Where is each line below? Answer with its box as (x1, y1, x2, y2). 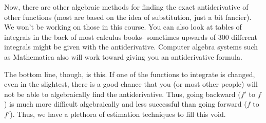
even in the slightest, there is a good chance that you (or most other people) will (4, 79, 258, 89)
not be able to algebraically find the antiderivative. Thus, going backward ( (4, 88, 241, 99)
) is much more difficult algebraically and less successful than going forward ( (4, 99, 247, 109)
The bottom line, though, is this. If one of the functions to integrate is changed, (4, 68, 255, 79)
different (231, 31, 257, 42)
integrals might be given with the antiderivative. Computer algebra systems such (4, 41, 258, 52)
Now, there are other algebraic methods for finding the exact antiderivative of (4, 2, 249, 12)
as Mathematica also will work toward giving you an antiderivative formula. (4, 51, 242, 62)
